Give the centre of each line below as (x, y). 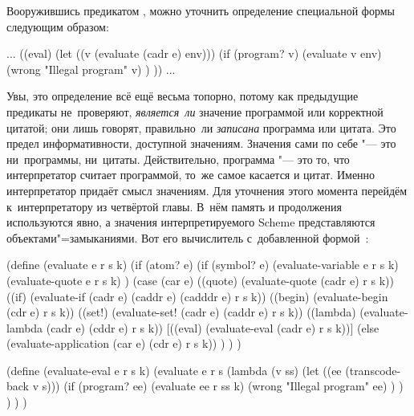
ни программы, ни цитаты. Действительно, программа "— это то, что (178, 159)
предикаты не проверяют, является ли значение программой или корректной (195, 111)
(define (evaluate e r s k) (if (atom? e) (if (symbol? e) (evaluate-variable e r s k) (203, 265)
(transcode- (373, 370)
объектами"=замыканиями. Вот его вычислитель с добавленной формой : (188, 237)
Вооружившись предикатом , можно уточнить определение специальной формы (201, 10)
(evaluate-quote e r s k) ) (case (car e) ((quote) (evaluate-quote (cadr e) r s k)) (200, 280)
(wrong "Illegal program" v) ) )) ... (91, 69)
